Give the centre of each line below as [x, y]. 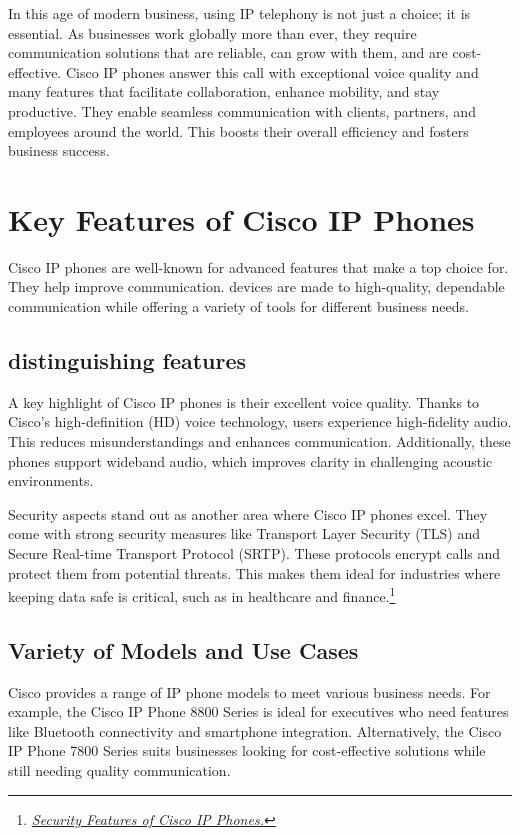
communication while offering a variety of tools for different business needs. [238, 306]
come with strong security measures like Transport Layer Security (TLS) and [244, 533]
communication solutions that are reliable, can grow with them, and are [228, 52]
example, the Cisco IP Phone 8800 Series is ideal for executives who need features [258, 711]
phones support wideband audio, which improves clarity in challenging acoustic [250, 460]
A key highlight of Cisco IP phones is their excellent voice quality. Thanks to [244, 401]
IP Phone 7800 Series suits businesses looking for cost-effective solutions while [247, 750]
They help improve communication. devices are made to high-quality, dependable [256, 286]
